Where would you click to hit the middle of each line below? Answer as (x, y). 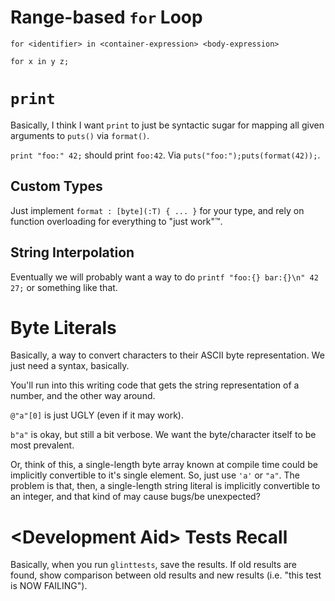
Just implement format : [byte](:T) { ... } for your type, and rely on (157, 210)
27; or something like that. (64, 287)
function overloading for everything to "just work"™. (116, 221)
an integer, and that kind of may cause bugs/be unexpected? (135, 497)
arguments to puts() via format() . (80, 135)
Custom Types (56, 186)
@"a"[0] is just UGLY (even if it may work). (97, 415)
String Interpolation (72, 252)
